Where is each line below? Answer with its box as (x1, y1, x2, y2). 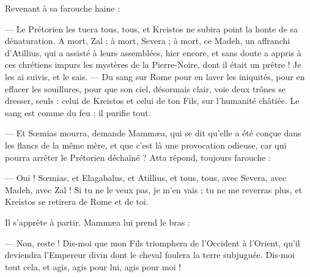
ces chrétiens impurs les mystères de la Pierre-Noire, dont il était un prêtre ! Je (5, 58, 301, 71)
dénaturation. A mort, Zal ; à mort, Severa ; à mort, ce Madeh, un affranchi (5, 34, 290, 47)
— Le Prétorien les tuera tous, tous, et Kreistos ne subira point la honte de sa (5, 22, 298, 35)
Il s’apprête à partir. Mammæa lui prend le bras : (5, 215, 190, 228)
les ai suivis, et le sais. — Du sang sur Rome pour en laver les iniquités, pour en (5, 70, 305, 83)
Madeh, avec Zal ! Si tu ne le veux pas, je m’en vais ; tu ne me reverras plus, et (5, 183, 303, 196)
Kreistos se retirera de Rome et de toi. (5, 195, 149, 208)
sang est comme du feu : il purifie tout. (5, 106, 151, 119)
